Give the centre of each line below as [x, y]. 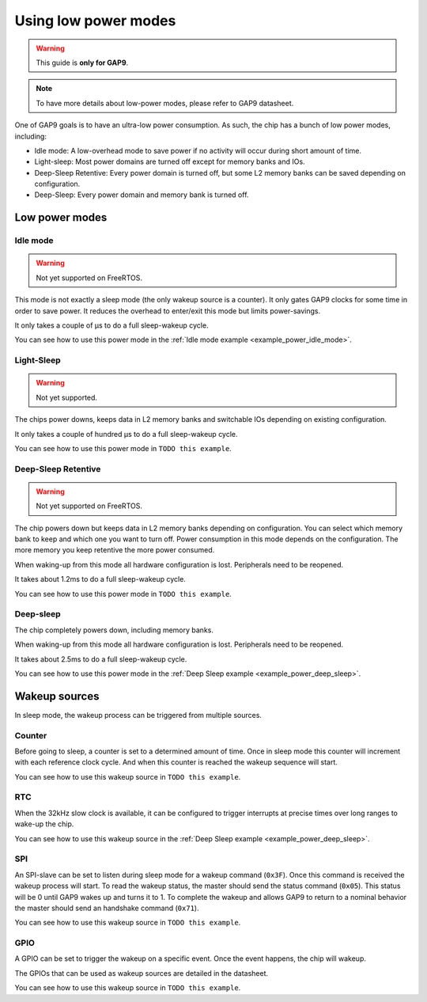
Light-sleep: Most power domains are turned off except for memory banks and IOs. [170, 161]
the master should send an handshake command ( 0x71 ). [107, 908]
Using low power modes [95, 21]
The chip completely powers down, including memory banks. [114, 630]
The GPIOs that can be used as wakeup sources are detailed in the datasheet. [142, 973]
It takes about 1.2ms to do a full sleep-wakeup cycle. [100, 579]
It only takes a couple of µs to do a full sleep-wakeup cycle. [111, 325]
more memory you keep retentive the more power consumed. [115, 550]
